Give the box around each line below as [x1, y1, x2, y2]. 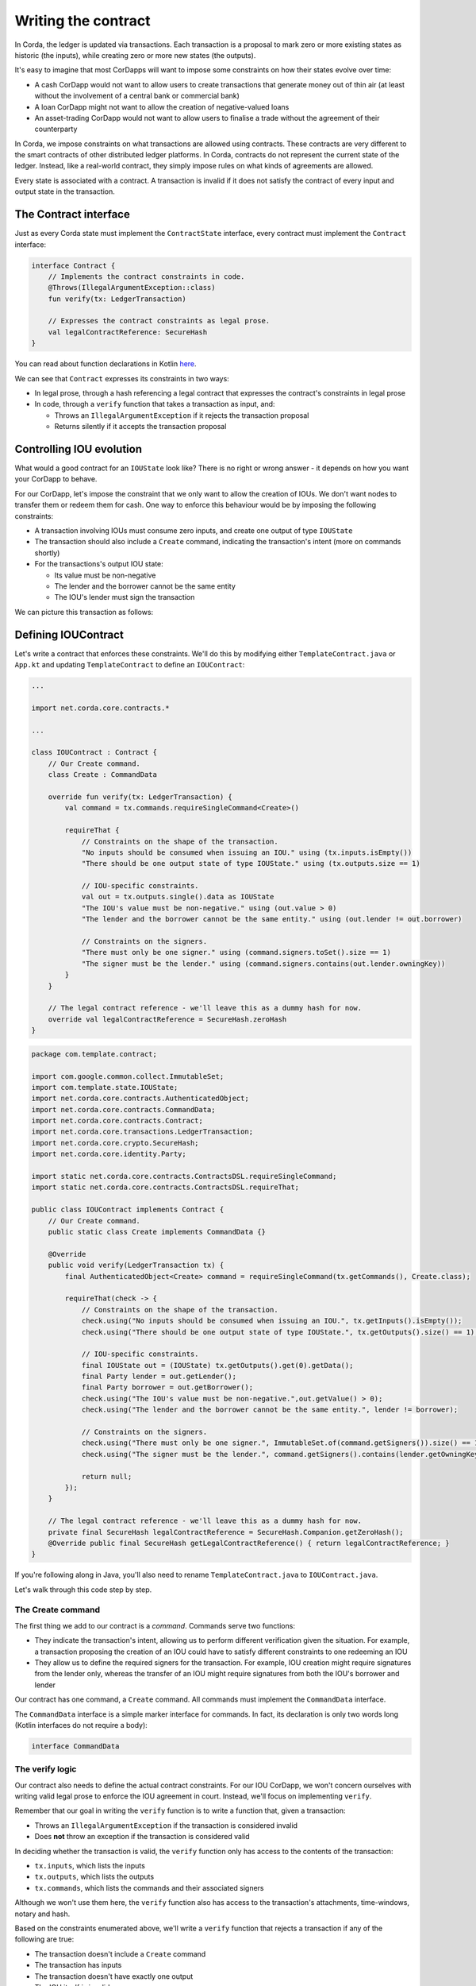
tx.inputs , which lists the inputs [34, 1861, 146, 1871]
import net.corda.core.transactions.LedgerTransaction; [31, 1127, 254, 1136]
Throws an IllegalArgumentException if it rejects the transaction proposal [54, 410, 309, 420]
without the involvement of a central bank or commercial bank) [34, 91, 240, 101]
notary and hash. [14, 1909, 71, 1918]
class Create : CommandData [48, 771, 158, 779]
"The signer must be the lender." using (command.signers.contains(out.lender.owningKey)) [81, 959, 446, 968]
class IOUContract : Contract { [31, 748, 158, 757]
